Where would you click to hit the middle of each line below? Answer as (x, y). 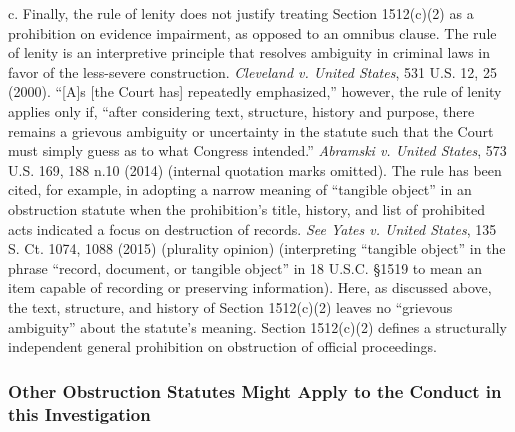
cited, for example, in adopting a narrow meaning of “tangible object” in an (240, 189)
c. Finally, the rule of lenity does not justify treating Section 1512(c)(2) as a (241, 13)
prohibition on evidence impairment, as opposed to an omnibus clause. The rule (252, 32)
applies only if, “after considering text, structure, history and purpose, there (241, 110)
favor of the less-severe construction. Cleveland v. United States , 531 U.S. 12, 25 (252, 71)
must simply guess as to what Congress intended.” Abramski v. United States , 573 (257, 150)
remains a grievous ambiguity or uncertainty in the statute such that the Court (251, 130)
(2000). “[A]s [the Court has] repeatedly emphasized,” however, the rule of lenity (255, 91)
